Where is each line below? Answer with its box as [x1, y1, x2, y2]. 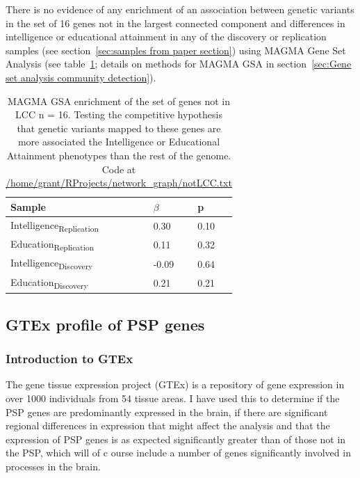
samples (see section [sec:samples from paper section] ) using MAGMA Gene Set [6, 42, 346, 57]
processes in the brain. [6, 459, 101, 473]
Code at [101, 161, 136, 176]
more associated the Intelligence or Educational [17, 134, 220, 149]
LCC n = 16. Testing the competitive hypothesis [15, 107, 222, 122]
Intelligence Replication [10, 217, 99, 234]
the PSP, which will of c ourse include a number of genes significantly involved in [6, 445, 351, 460]
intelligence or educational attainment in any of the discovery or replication [6, 29, 327, 44]
